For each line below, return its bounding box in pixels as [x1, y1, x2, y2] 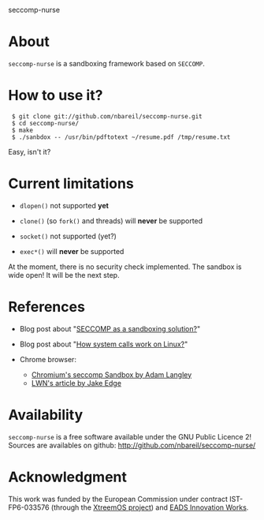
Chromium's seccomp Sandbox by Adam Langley [31, 369, 192, 380]
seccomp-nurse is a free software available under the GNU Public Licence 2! [8, 432, 252, 441]
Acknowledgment [8, 468, 128, 486]
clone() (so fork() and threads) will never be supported [19, 215, 203, 226]
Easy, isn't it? [8, 147, 51, 156]
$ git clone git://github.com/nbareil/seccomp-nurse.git [11, 112, 203, 120]
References [8, 298, 85, 316]
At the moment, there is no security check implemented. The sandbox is [8, 262, 242, 271]
